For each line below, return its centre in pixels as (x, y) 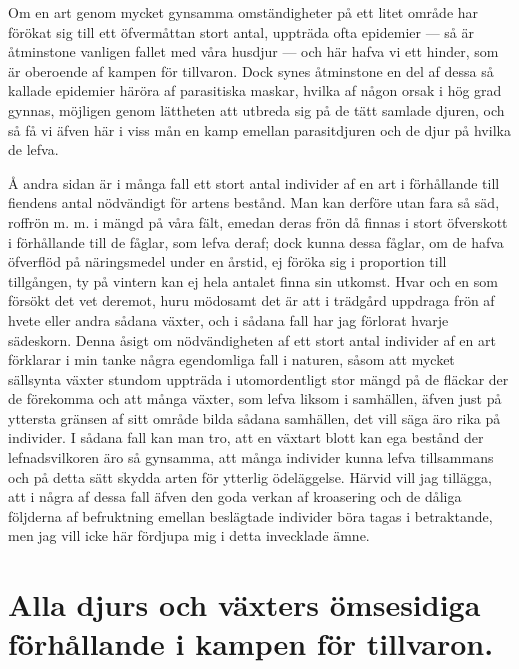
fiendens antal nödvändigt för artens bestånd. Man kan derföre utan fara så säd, (254, 202)
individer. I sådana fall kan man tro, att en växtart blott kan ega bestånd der (246, 437)
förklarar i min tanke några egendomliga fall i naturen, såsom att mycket (231, 359)
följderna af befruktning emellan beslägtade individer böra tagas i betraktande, (250, 515)
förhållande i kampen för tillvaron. (251, 643)
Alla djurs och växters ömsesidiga (244, 604)
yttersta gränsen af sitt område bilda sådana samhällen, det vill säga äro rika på (254, 417)
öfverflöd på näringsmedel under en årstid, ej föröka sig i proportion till (227, 261)
